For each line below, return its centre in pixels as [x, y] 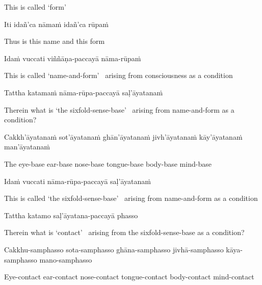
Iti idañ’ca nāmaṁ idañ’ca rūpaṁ [57, 24]
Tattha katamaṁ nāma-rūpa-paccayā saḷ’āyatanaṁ [84, 92]
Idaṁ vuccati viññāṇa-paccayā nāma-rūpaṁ [73, 58]
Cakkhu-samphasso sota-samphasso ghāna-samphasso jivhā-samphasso [114, 249]
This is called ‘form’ [35, 7]
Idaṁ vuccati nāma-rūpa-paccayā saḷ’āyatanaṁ [77, 181]
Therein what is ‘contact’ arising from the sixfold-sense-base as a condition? [124, 232]
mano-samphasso [66, 259]
